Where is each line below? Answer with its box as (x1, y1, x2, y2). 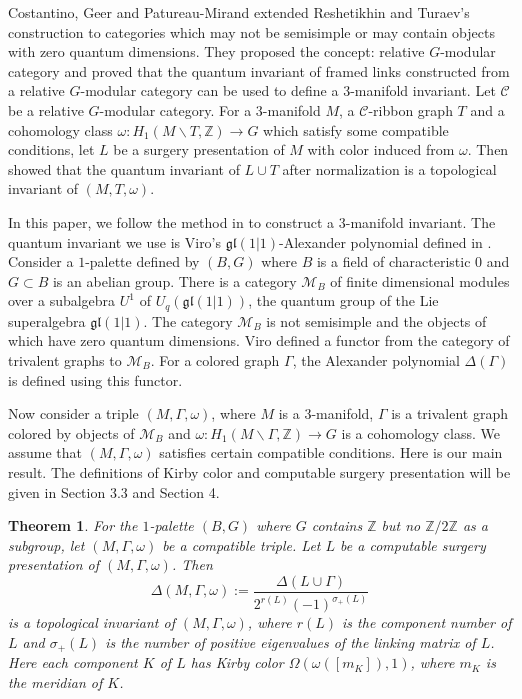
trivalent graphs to (8, 349, 122, 370)
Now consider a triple (8, 403, 139, 424)
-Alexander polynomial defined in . (279, 231, 492, 252)
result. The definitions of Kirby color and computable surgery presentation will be (8, 461, 511, 482)
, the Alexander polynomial (292, 349, 460, 370)
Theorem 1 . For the (8, 515, 138, 536)
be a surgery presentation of (113, 139, 285, 160)
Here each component (8, 652, 138, 673)
